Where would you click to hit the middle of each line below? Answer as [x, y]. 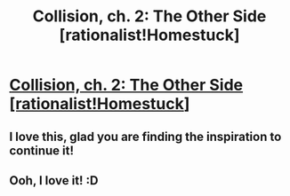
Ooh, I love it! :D [54, 180]
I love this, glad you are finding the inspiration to [145, 136]
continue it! [41, 150]
